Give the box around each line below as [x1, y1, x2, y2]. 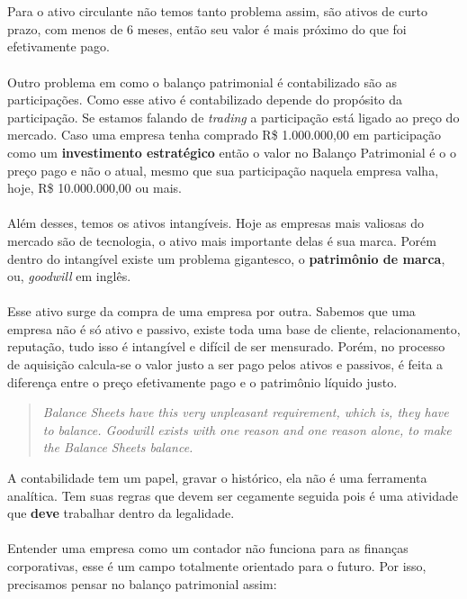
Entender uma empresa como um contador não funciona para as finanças [7, 539, 409, 558]
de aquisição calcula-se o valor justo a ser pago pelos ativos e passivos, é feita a [7, 355, 444, 374]
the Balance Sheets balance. [42, 438, 193, 457]
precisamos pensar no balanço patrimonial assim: [7, 574, 277, 593]
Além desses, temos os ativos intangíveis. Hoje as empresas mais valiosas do [7, 213, 424, 232]
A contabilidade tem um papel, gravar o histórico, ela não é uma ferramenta [7, 468, 427, 487]
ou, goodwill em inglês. [7, 267, 131, 286]
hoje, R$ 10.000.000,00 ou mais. [7, 178, 182, 197]
